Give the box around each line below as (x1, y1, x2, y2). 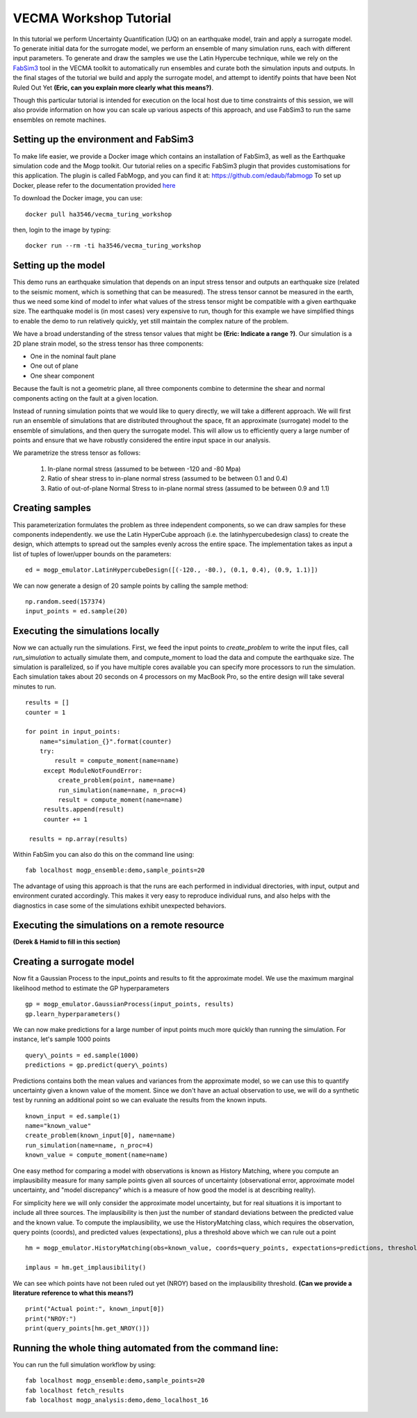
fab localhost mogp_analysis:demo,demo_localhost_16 (25, 1396, 208, 1404)
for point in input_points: (25, 727, 121, 736)
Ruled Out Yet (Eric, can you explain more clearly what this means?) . (13, 83, 213, 92)
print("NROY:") (25, 1314, 77, 1323)
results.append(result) (43, 805, 124, 814)
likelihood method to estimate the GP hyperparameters (13, 984, 170, 992)
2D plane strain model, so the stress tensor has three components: (13, 339, 204, 348)
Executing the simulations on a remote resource (13, 919, 224, 931)
